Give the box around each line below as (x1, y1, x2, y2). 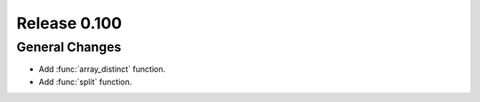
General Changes (16, 39, 122, 55)
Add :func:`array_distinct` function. (38, 64, 166, 75)
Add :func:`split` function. (38, 76, 132, 87)
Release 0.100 (16, 13, 123, 33)
